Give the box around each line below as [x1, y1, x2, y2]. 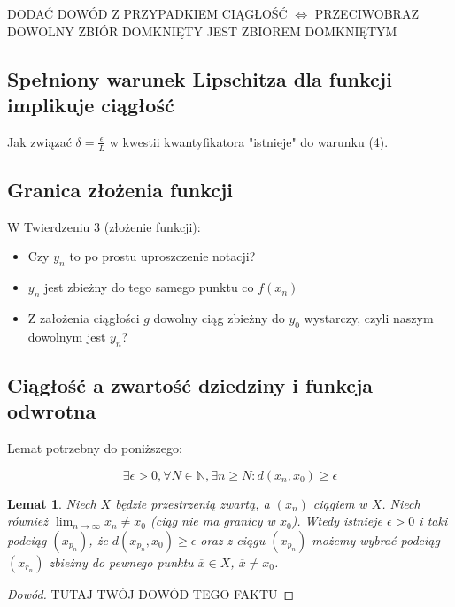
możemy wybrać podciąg [312, 530, 440, 549]
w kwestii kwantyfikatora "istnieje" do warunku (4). [109, 132, 389, 150]
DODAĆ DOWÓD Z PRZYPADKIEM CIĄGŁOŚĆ [7, 4, 288, 22]
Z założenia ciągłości [27, 309, 140, 327]
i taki [419, 511, 448, 530]
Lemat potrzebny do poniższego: [7, 439, 182, 457]
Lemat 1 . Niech [7, 494, 96, 512]
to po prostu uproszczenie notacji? [69, 247, 256, 265]
